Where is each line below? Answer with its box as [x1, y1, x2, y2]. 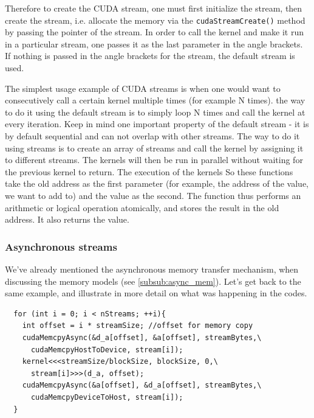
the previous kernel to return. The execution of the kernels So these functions [5, 165, 293, 178]
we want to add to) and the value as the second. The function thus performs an [5, 189, 301, 201]
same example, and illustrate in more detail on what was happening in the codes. [5, 287, 307, 299]
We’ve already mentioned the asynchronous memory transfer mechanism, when [5, 262, 299, 275]
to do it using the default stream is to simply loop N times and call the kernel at [5, 105, 305, 118]
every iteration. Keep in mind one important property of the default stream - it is [5, 117, 309, 130]
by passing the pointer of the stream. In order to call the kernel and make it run [5, 26, 304, 38]
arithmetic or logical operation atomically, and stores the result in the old [5, 201, 279, 214]
